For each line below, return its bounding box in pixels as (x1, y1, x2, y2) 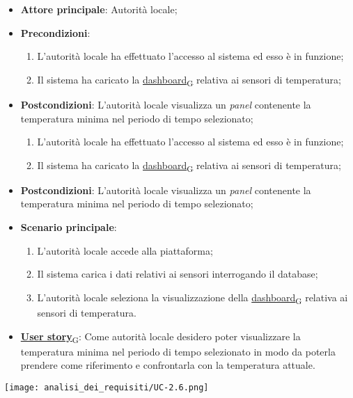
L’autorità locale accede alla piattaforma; (37, 243, 213, 257)
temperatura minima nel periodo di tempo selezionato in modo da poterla (20, 344, 336, 358)
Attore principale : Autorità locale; (20, 2, 178, 16)
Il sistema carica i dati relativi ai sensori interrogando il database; (37, 266, 318, 281)
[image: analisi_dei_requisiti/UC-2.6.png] (4, 382, 209, 392)
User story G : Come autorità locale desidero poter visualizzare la (20, 328, 301, 345)
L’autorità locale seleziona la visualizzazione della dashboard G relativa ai (37, 289, 348, 306)
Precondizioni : (20, 25, 91, 40)
